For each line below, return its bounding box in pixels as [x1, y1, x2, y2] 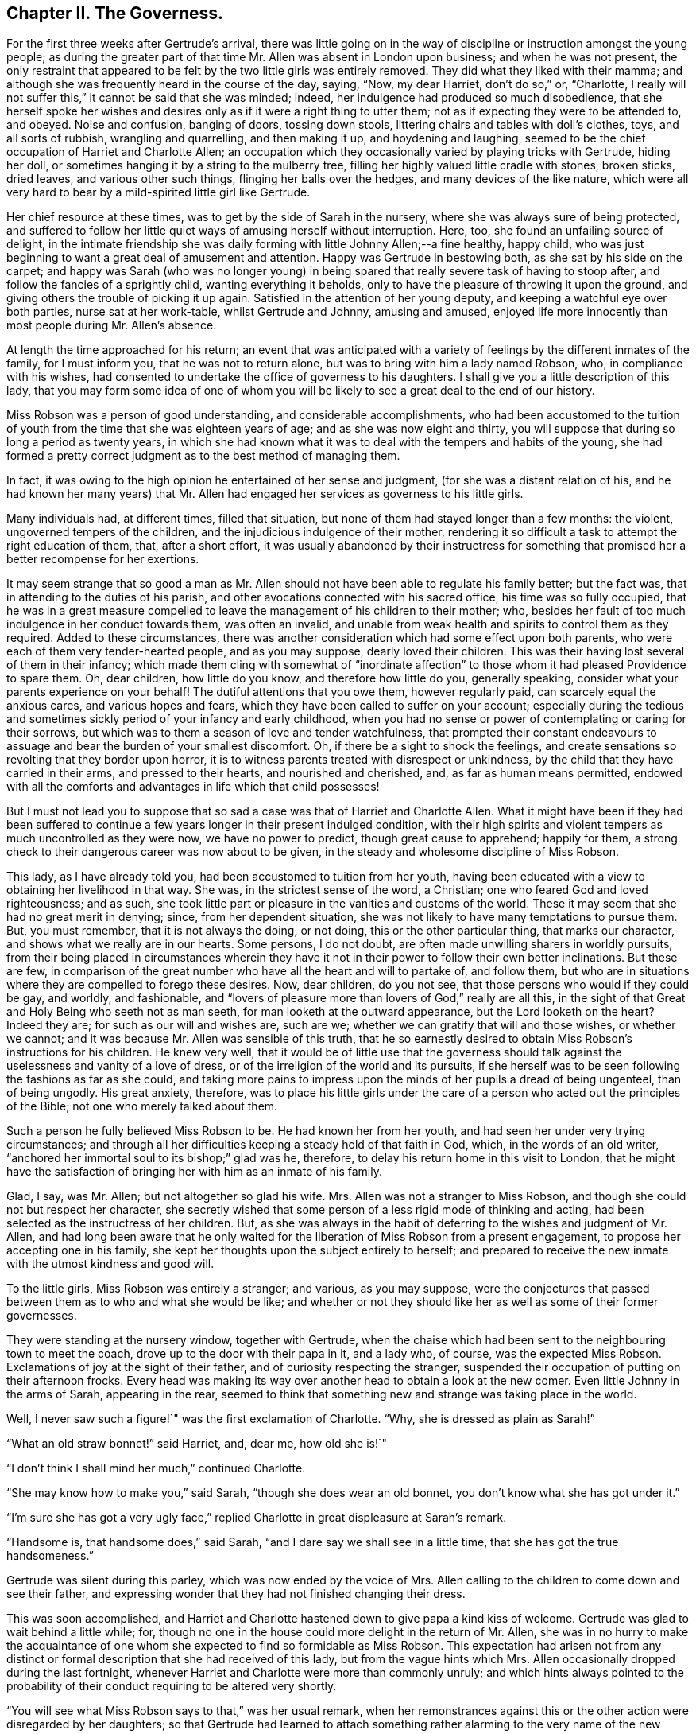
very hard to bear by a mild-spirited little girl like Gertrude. [6, 185, 311, 200]
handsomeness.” [6, 1549, 94, 1563]
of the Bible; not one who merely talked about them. [6, 1099, 278, 1114]
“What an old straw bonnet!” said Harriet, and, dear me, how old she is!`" [6, 1437, 388, 1451]
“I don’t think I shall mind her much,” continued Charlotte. [6, 1461, 306, 1475]
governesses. [6, 1308, 77, 1323]
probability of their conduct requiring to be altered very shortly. [6, 1679, 337, 1693]
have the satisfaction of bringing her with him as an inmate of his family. [6, 1164, 383, 1179]
